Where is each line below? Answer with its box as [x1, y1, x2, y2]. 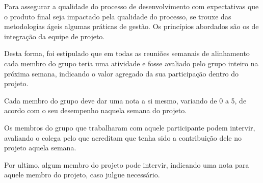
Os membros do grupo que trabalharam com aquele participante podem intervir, [4, 122, 255, 133]
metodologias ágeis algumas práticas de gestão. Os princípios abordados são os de [4, 21, 259, 32]
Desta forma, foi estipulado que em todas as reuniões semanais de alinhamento [4, 48, 250, 59]
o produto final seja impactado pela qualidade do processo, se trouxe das [4, 11, 231, 21]
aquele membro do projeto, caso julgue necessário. [4, 169, 160, 180]
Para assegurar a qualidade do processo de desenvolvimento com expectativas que [4, 1, 259, 11]
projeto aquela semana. [4, 142, 76, 153]
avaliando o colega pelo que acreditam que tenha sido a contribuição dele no [4, 132, 242, 143]
